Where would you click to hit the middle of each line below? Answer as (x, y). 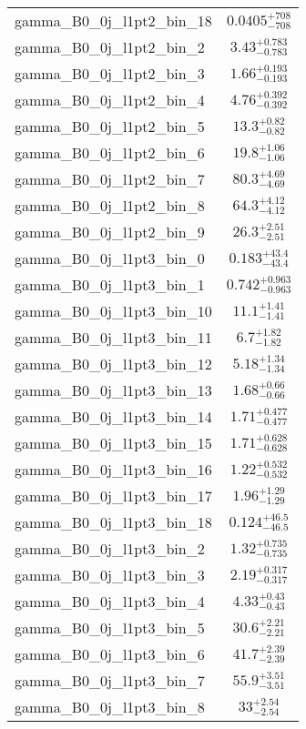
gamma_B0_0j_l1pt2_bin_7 (110, 179)
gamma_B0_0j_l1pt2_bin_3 (110, 73)
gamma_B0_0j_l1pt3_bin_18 (113, 522)
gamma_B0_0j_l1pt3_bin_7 (110, 680)
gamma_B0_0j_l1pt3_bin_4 (110, 601)
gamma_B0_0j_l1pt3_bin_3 (110, 575)
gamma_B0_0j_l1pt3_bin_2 (110, 548)
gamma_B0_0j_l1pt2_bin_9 (110, 232)
